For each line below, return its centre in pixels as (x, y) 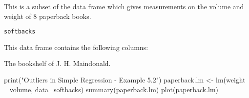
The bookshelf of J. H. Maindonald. (57, 63)
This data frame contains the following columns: (76, 47)
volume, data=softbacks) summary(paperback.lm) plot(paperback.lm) (114, 89)
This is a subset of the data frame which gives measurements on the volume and (124, 6)
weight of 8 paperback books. (48, 16)
